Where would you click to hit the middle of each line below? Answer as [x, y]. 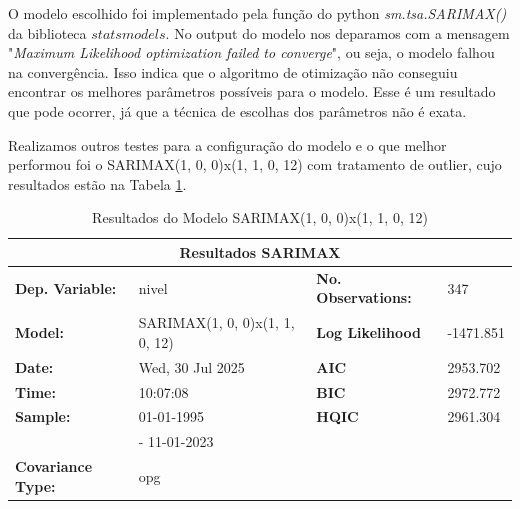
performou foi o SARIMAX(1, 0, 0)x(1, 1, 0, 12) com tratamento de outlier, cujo [255, 164]
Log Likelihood [368, 332]
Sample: [43, 416]
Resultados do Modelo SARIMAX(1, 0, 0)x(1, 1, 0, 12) [260, 217]
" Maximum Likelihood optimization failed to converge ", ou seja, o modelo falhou [251, 52]
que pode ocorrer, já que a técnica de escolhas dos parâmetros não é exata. [237, 110]
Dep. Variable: [66, 287]
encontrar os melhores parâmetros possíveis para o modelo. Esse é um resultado [252, 91]
